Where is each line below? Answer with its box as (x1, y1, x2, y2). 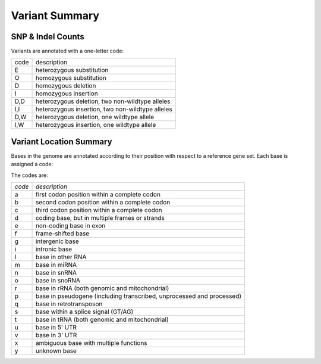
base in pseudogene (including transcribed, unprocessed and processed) (35, 292, 242, 300)
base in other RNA (35, 253, 87, 262)
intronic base (35, 245, 73, 253)
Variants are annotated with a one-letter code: (11, 48, 124, 55)
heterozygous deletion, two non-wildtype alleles (36, 97, 171, 105)
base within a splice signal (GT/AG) (35, 307, 134, 316)
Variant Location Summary (11, 136, 112, 147)
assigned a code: (11, 161, 53, 168)
